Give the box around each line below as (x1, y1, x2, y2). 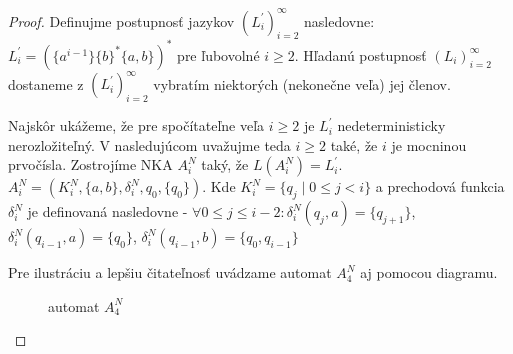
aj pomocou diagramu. (360, 262, 498, 283)
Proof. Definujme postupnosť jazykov (8, 10, 235, 31)
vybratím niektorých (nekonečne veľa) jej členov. (153, 73, 451, 94)
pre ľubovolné (177, 44, 260, 65)
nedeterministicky (337, 115, 446, 136)
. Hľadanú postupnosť (294, 44, 427, 65)
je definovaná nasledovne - (27, 201, 188, 222)
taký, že (201, 154, 249, 175)
